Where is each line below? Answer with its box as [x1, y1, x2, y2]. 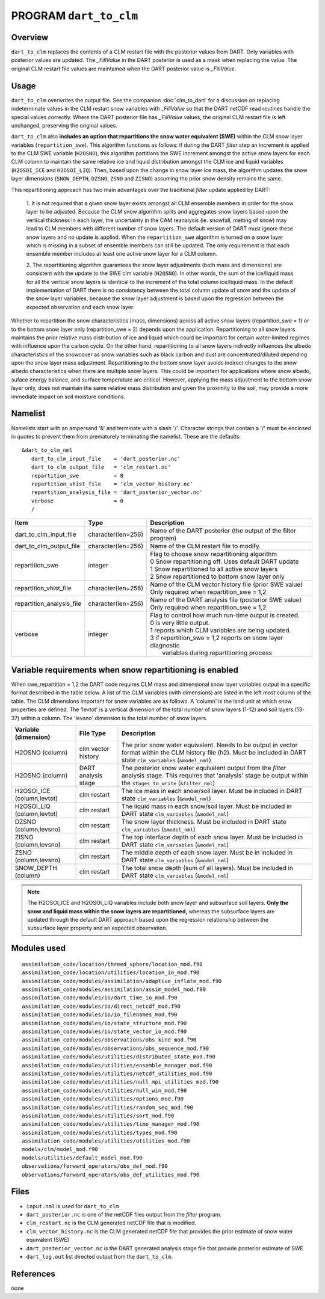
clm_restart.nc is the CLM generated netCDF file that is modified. [26, 1219, 197, 1227]
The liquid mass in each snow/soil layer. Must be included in [121, 802, 292, 810]
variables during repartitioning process [162, 649, 272, 657]
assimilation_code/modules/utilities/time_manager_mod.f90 [22, 1121, 200, 1128]
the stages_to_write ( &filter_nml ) [121, 779, 215, 787]
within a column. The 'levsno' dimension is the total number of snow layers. [20, 714, 208, 721]
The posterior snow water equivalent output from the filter [121, 764, 286, 772]
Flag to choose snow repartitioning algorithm [150, 550, 277, 558]
